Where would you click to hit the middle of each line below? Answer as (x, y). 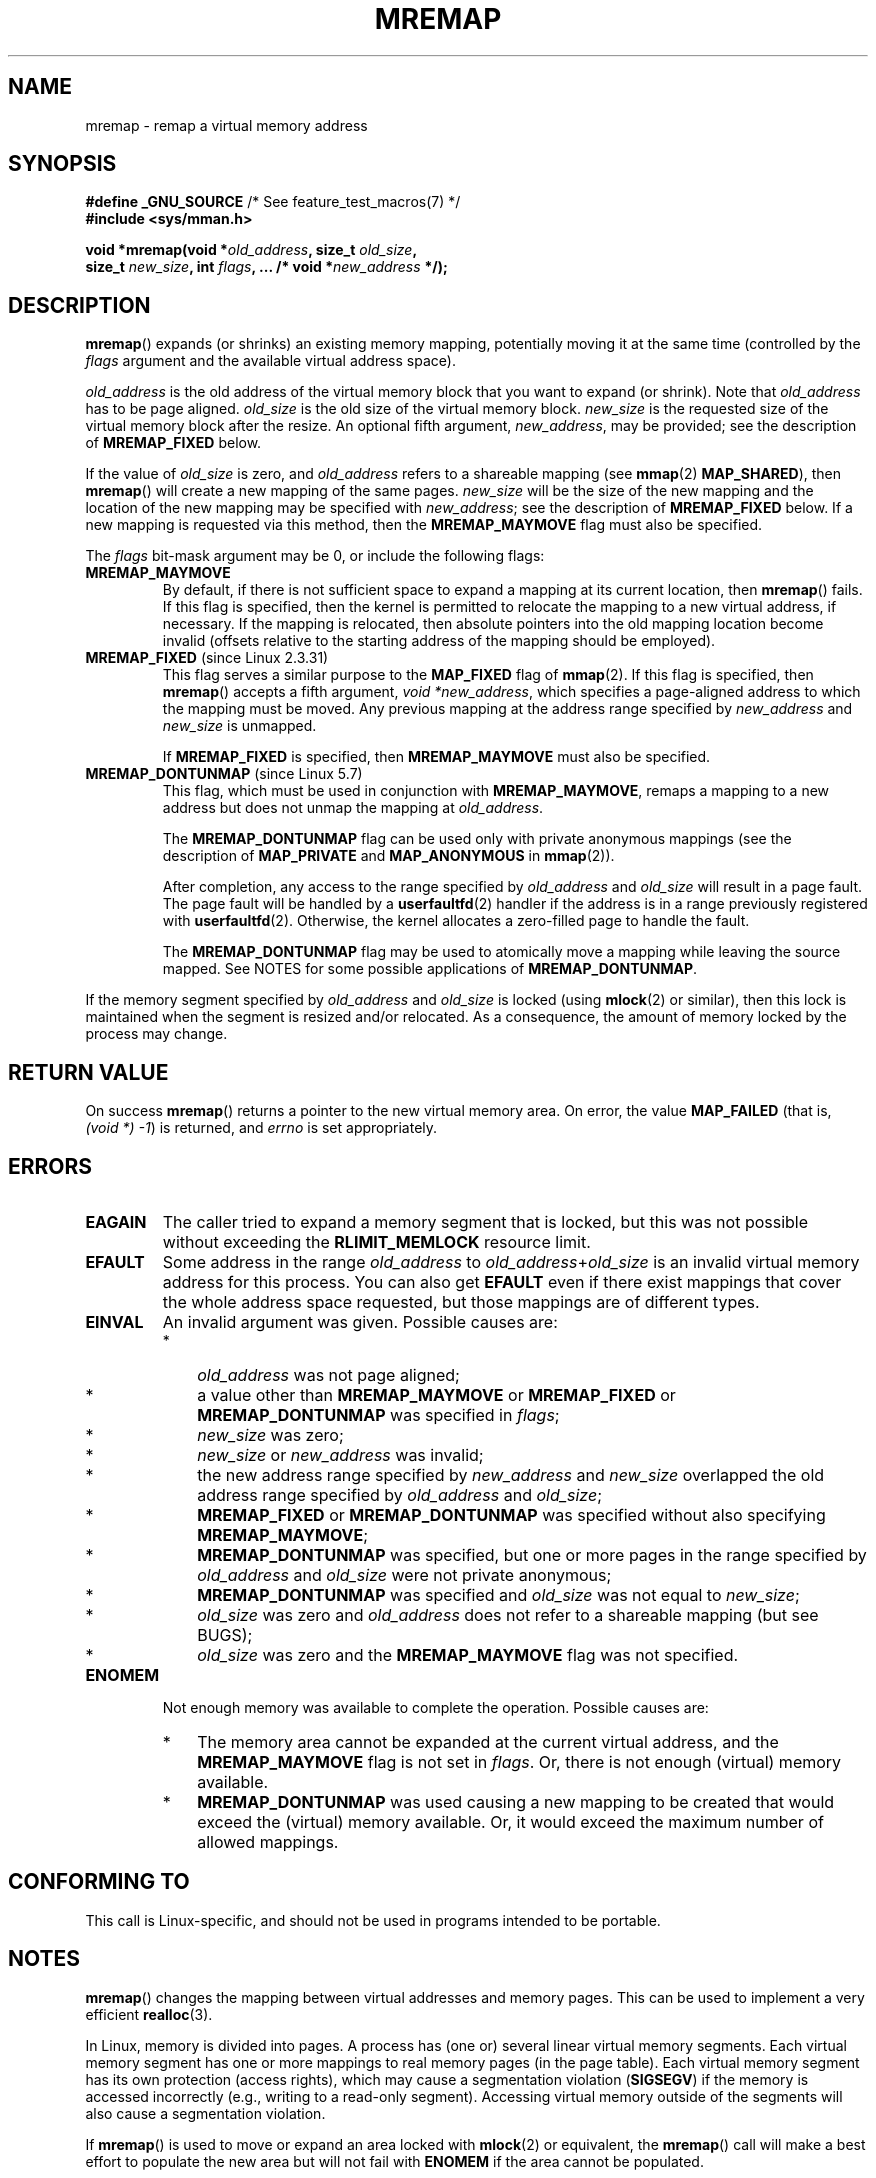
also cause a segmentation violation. (205, 2113)
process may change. (156, 1034)
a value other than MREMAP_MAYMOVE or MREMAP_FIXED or (436, 1394)
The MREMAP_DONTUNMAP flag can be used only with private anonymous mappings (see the (477, 839)
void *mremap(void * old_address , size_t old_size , (251, 250)
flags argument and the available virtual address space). (270, 361)
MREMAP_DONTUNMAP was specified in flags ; (378, 1414)
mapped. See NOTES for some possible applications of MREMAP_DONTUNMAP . (430, 969)
